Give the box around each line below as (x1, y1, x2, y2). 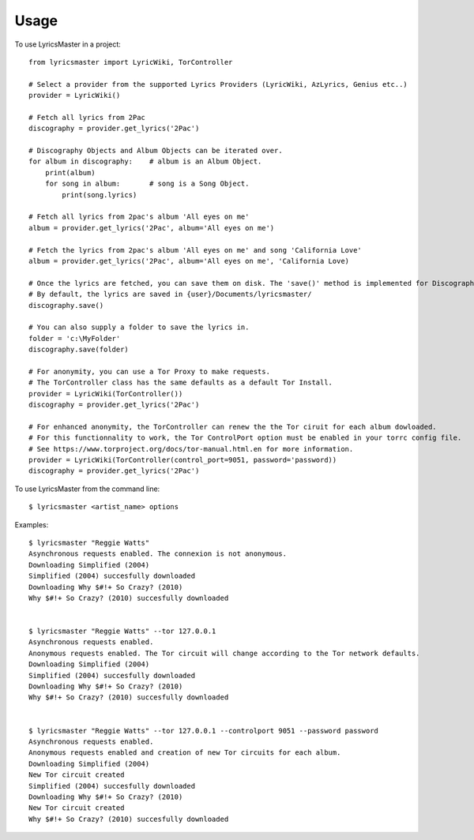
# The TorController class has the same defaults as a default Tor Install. (28, 378, 333, 387)
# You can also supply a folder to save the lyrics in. (28, 323, 250, 332)
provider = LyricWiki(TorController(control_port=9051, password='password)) (28, 456, 337, 464)
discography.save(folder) (28, 345, 130, 354)
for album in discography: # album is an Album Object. (28, 157, 262, 166)
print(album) (44, 168, 96, 177)
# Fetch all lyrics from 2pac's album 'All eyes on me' (28, 212, 250, 221)
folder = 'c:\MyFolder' (28, 334, 121, 343)
